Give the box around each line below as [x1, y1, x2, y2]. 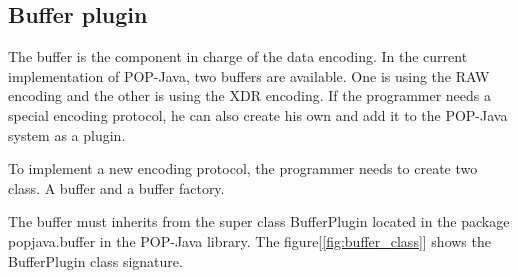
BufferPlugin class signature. [8, 250, 183, 271]
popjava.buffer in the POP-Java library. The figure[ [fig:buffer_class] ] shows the [8, 230, 491, 251]
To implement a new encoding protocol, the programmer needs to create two [8, 158, 478, 179]
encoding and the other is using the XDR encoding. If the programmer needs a [8, 85, 491, 106]
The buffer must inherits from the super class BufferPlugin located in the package [8, 211, 510, 232]
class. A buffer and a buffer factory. [8, 177, 225, 198]
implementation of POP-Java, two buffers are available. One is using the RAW [8, 65, 490, 86]
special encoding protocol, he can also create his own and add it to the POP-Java [8, 104, 508, 125]
